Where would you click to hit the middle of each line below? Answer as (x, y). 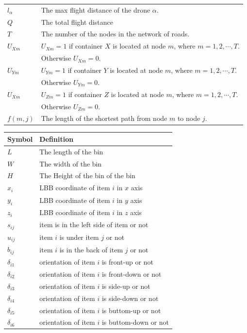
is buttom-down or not (135, 322)
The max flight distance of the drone (96, 9)
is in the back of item (91, 249)
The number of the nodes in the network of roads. (115, 34)
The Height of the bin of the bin (87, 175)
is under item (79, 237)
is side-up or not (126, 286)
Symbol (20, 139)
